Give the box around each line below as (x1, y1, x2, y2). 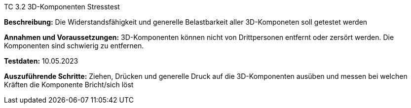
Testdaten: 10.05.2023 (4, 57, 78, 65)
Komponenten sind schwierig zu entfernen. (4, 41, 144, 50)
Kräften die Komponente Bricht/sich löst (4, 80, 134, 89)
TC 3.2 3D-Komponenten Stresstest (4, 2, 120, 11)
